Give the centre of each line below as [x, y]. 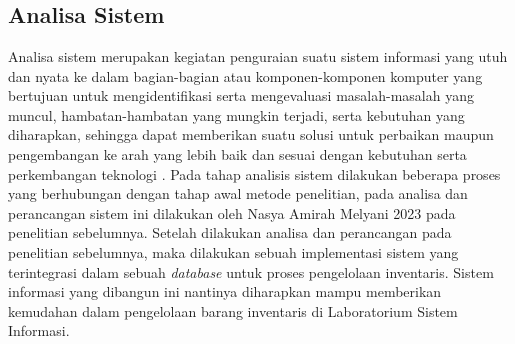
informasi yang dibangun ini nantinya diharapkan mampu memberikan [225, 291]
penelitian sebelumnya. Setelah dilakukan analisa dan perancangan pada [230, 232]
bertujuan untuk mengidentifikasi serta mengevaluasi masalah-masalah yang [241, 95]
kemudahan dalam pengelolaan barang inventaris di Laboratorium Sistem [233, 310]
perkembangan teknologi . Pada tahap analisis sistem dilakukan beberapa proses [254, 173]
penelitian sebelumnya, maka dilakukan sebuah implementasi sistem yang [233, 251]
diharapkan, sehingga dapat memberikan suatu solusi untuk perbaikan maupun [251, 134]
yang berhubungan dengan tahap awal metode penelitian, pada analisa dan [238, 193]
